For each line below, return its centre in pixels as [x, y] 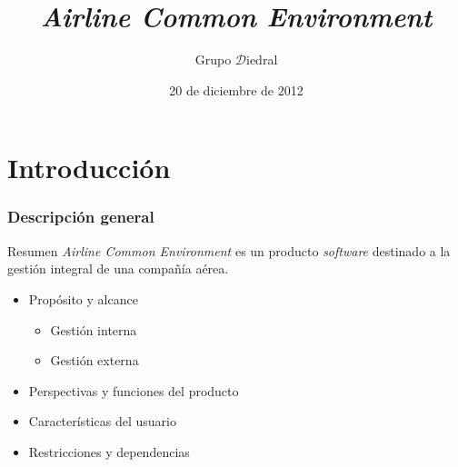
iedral [262, 60]
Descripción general [81, 217]
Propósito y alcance [83, 298]
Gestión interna [94, 329]
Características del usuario [102, 421]
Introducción [89, 168]
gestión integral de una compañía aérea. [118, 268]
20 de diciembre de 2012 [236, 89]
